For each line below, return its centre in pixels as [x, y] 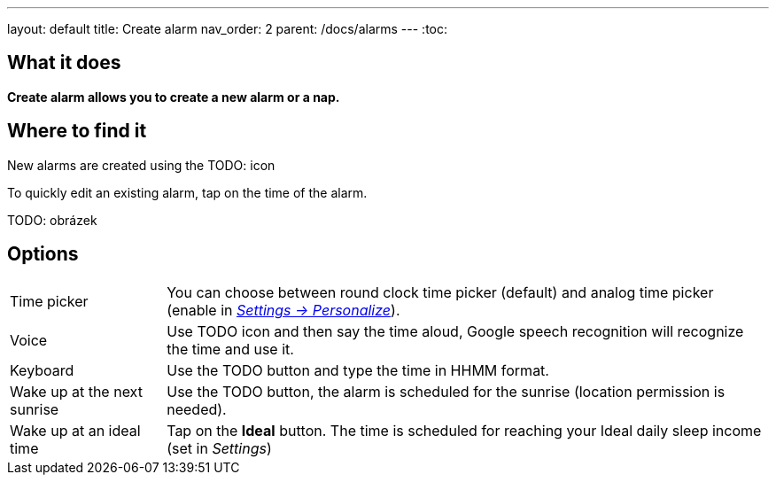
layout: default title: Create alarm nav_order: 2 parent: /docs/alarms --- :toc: [228, 29]
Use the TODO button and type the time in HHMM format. [358, 370]
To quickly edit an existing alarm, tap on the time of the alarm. [187, 192]
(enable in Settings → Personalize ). [283, 310]
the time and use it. [230, 349]
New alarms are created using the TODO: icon [141, 165]
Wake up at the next [76, 391]
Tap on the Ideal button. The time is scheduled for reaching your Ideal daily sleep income [464, 430]
